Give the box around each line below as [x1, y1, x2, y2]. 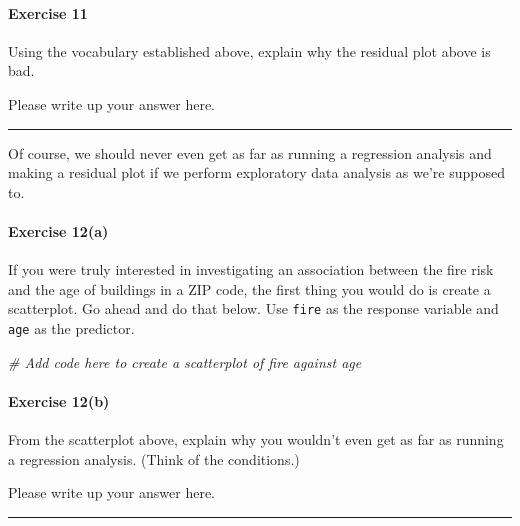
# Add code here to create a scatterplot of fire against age [8, 351, 362, 372]
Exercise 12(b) [8, 390, 110, 411]
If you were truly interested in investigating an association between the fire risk [8, 259, 494, 280]
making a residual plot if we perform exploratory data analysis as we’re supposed [8, 162, 505, 183]
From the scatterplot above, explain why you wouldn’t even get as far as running [8, 429, 504, 450]
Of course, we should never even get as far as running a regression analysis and [8, 142, 492, 163]
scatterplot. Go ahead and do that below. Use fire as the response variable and [8, 298, 499, 319]
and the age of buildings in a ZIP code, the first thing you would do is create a [8, 278, 491, 299]
